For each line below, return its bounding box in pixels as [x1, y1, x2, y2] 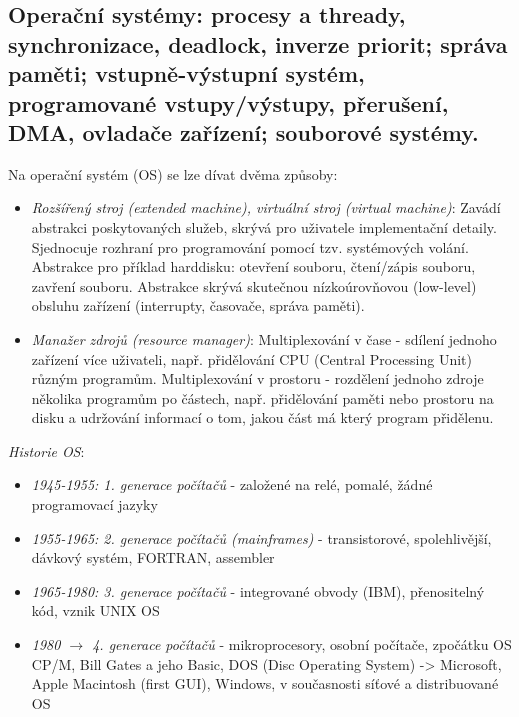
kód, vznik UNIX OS [31, 600, 160, 621]
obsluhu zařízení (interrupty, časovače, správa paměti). [31, 295, 365, 316]
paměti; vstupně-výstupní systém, [8, 58, 365, 89]
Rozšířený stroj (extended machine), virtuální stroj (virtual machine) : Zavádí [31, 197, 501, 218]
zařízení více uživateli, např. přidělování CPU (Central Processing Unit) [31, 348, 472, 369]
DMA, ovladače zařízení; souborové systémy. [8, 116, 479, 147]
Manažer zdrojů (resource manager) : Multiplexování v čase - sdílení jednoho [31, 328, 497, 349]
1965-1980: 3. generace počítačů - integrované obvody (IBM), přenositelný [31, 580, 485, 601]
